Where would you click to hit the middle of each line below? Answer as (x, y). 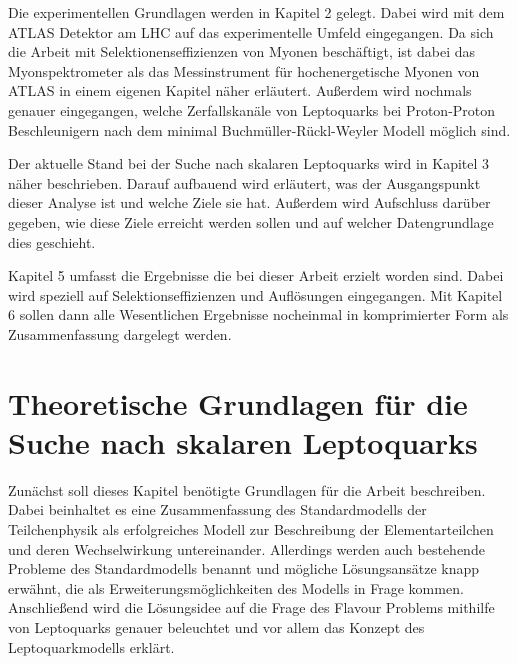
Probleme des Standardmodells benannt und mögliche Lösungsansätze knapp (244, 568)
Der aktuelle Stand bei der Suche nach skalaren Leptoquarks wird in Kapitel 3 (249, 163)
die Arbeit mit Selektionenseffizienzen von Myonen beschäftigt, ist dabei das (242, 51)
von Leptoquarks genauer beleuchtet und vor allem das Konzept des (216, 626)
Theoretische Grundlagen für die (238, 402)
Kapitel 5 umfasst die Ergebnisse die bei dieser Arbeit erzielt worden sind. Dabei (256, 275)
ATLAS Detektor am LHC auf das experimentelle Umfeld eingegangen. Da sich (251, 31)
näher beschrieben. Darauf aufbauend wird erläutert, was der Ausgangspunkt (244, 182)
